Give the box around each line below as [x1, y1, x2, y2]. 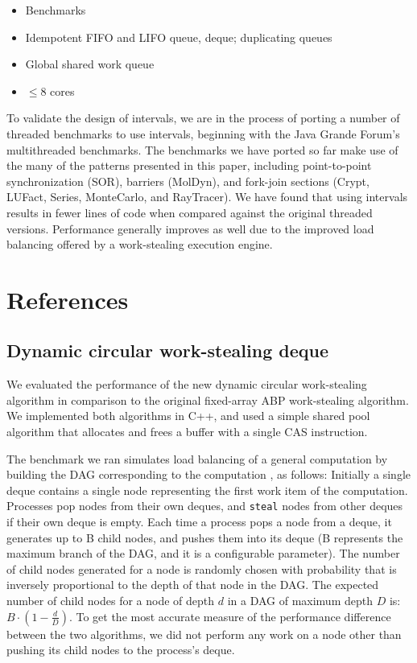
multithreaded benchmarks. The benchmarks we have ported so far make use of [6, 141, 398, 158]
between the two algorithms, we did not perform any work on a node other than [6, 625, 402, 642]
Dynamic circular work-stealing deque [6, 338, 328, 363]
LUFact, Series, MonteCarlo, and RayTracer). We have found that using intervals [6, 188, 408, 205]
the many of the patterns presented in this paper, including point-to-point [6, 157, 372, 174]
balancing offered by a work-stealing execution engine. [6, 236, 273, 253]
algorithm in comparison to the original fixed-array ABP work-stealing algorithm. [6, 391, 409, 408]
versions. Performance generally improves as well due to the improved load [6, 220, 374, 237]
